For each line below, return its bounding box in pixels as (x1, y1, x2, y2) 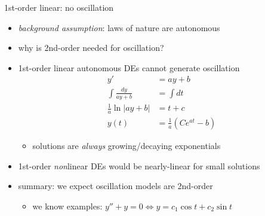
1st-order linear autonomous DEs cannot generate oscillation (18, 61, 240, 74)
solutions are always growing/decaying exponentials (32, 139, 221, 151)
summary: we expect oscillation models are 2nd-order (18, 180, 213, 192)
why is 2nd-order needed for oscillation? (18, 41, 164, 54)
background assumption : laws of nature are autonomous (18, 21, 220, 34)
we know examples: (32, 199, 103, 212)
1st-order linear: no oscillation (4, 1, 114, 13)
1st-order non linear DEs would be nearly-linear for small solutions (18, 159, 260, 172)
